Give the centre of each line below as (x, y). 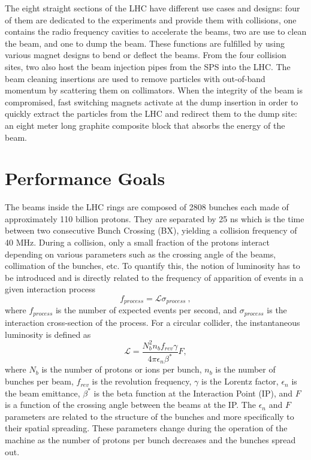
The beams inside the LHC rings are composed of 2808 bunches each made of (147, 207)
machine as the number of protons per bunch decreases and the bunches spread (150, 440)
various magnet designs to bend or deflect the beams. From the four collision (146, 55)
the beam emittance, (43, 393)
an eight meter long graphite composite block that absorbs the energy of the (145, 125)
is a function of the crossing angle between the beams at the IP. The (130, 405)
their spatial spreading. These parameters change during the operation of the (146, 428)
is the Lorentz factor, (240, 381)
